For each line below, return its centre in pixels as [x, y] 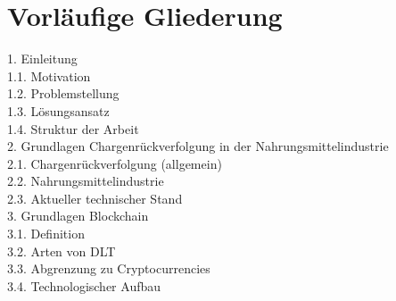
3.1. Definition [46, 234]
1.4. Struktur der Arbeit [73, 128]
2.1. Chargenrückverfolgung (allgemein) [115, 163]
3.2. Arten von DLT [62, 251]
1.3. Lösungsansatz [58, 110]
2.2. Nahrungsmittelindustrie [86, 181]
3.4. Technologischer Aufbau [84, 285]
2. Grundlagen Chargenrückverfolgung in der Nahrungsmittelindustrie [198, 146]
